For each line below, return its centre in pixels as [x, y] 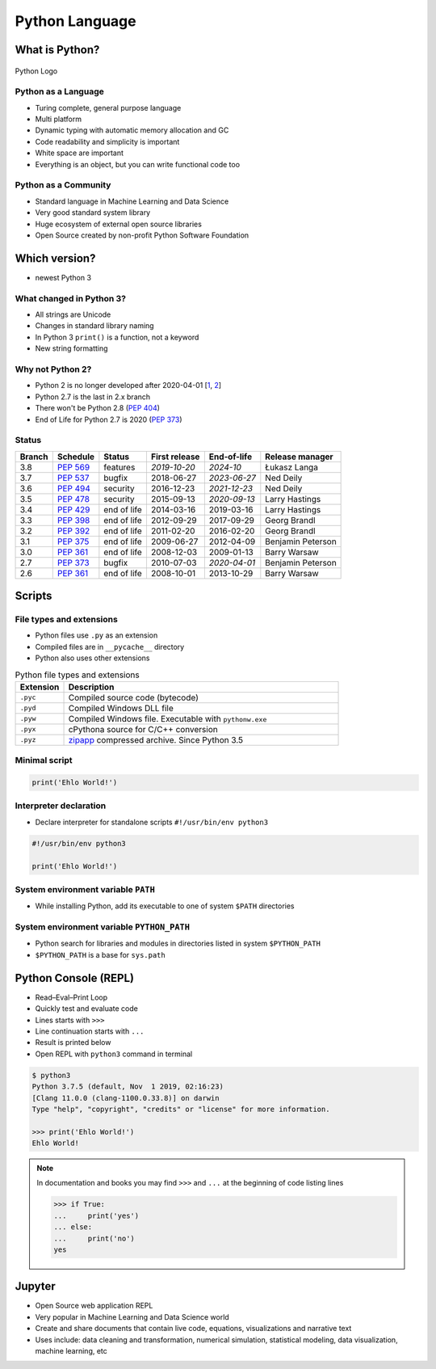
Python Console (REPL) [75, 978]
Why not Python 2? [53, 369]
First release [175, 457]
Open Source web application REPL [94, 1306]
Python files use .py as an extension [96, 635]
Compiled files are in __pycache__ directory [110, 647]
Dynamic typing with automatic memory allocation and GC [132, 130]
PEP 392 [73, 531]
